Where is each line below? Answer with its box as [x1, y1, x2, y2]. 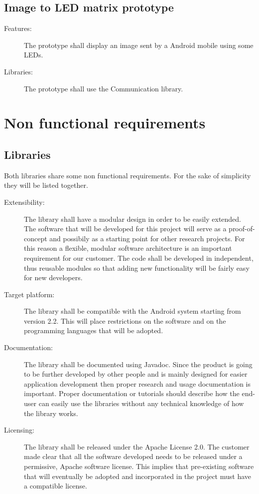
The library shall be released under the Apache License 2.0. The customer [24, 441, 250, 452]
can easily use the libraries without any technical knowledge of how [38, 398, 244, 409]
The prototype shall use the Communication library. [24, 83, 183, 93]
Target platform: [4, 289, 55, 299]
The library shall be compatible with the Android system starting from [24, 306, 241, 316]
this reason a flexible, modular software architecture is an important [24, 243, 232, 253]
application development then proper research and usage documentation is [24, 378, 251, 389]
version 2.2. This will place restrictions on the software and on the [24, 315, 226, 326]
